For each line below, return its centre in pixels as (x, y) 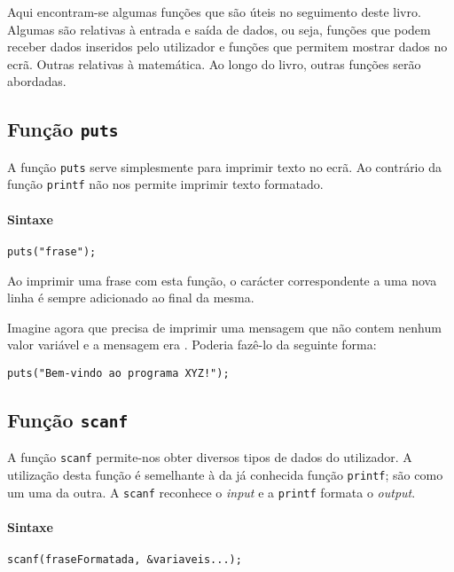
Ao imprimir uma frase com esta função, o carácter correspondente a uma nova (222, 280)
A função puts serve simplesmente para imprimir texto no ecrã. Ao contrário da (224, 166)
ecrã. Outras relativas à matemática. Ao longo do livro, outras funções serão (214, 63)
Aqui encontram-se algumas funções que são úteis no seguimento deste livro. (214, 12)
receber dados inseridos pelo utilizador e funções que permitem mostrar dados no (227, 47)
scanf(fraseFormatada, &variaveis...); (125, 560)
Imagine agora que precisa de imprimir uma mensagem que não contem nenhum (224, 327)
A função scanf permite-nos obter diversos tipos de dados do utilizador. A (210, 457)
